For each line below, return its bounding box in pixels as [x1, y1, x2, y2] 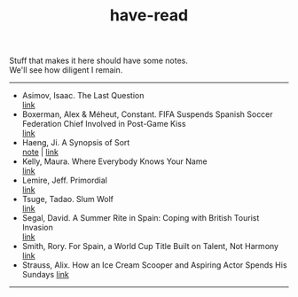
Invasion [21, 223, 53, 233]
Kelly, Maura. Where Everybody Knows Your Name [21, 156, 208, 167]
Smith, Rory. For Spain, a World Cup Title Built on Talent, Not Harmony [21, 241, 279, 252]
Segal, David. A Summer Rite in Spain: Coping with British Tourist [21, 213, 260, 223]
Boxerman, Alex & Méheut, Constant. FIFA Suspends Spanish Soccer [21, 109, 273, 120]
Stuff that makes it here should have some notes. [9, 55, 189, 66]
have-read [109, 5, 189, 26]
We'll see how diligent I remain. [9, 65, 123, 75]
